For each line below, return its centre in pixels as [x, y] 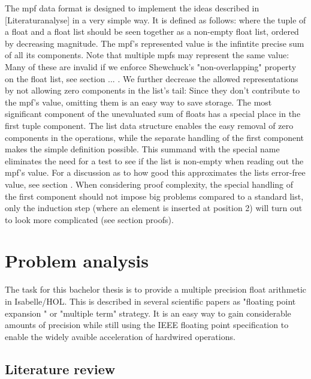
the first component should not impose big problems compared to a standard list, [154, 196]
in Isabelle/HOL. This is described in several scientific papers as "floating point [150, 301]
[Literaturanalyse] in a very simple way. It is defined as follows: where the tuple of [155, 19]
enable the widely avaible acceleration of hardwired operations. [120, 336]
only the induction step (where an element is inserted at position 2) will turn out [154, 208]
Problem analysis [77, 261]
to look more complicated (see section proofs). [89, 219]
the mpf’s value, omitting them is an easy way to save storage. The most [138, 102]
